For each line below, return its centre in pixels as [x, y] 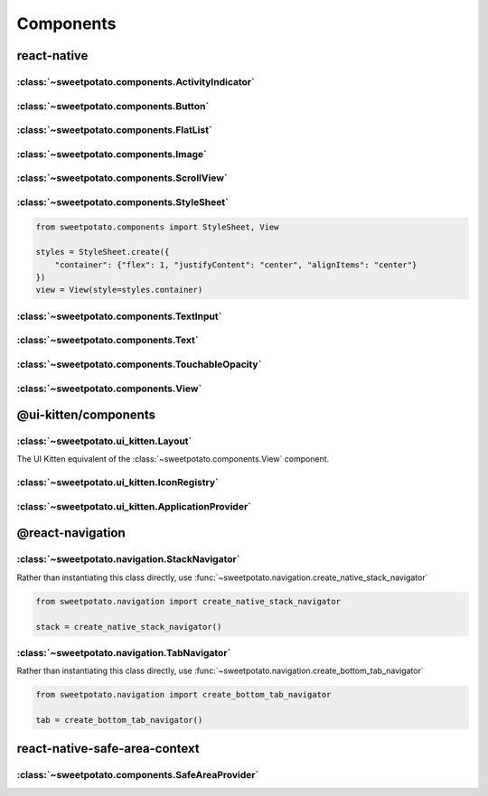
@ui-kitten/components [86, 415]
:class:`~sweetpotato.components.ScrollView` [122, 178]
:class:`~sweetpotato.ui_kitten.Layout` [104, 441]
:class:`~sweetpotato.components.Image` [112, 154]
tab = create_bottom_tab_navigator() [119, 720]
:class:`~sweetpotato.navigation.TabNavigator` [124, 652]
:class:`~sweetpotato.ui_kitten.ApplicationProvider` [134, 506]
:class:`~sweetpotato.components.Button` [113, 106]
